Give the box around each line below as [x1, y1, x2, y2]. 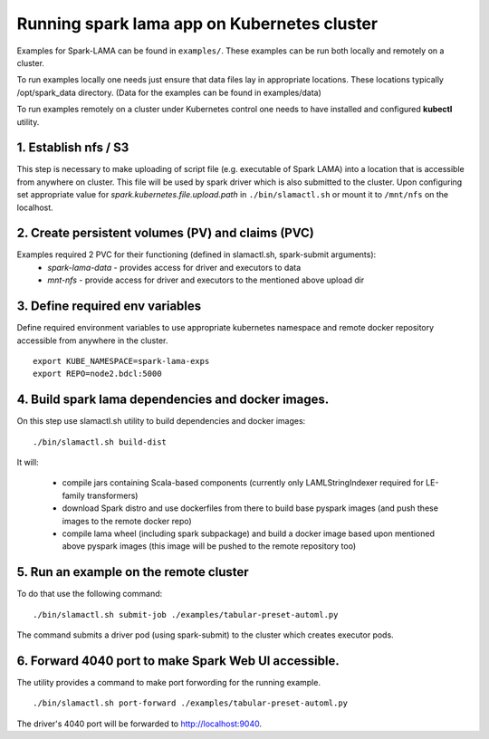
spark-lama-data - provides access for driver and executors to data [47, 262, 302, 273]
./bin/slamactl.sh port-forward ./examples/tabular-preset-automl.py [33, 698, 349, 708]
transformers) [86, 490, 139, 501]
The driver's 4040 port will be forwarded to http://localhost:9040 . [16, 718, 263, 729]
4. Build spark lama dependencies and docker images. [16, 392, 330, 408]
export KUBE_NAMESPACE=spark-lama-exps [33, 356, 210, 366]
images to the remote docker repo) [62, 515, 192, 526]
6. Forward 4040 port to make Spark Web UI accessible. [16, 653, 340, 668]
